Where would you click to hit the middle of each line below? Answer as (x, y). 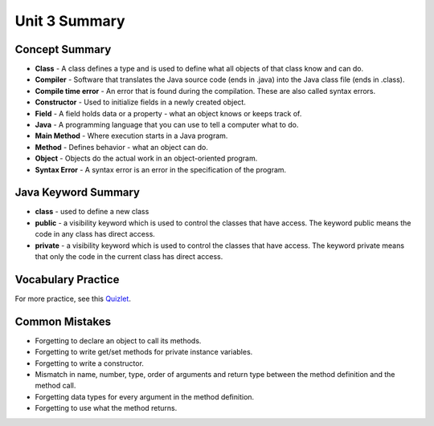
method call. (55, 386)
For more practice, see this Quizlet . (73, 298)
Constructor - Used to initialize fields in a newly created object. (141, 102)
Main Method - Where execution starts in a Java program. (131, 136)
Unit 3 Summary (70, 21)
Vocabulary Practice (67, 280)
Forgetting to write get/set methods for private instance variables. (144, 352)
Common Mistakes (63, 321)
